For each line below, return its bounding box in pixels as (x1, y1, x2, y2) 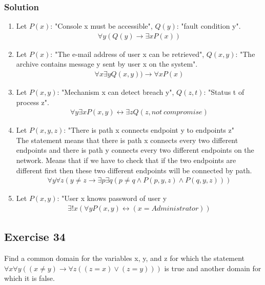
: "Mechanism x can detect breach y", (57, 87, 174, 97)
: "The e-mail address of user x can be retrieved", (50, 48, 205, 59)
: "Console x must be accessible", (50, 21, 153, 31)
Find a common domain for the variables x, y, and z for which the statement (4, 253, 245, 263)
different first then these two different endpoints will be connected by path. (16, 165, 252, 175)
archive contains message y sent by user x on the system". (16, 58, 198, 69)
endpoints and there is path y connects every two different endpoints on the (16, 145, 254, 155)
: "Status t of (203, 87, 244, 97)
